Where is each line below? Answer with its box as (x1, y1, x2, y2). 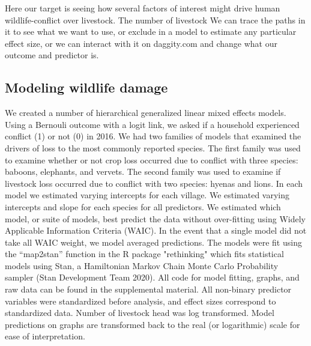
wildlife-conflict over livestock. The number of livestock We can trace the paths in (5, 13, 306, 26)
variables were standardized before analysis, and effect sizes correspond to (5, 294, 276, 307)
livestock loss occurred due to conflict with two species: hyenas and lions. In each (5, 177, 303, 189)
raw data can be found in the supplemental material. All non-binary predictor (5, 283, 292, 296)
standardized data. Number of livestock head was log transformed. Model (5, 306, 274, 319)
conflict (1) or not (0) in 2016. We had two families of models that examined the (5, 130, 301, 142)
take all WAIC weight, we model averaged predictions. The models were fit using (5, 235, 302, 248)
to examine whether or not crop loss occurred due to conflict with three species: (5, 153, 298, 166)
